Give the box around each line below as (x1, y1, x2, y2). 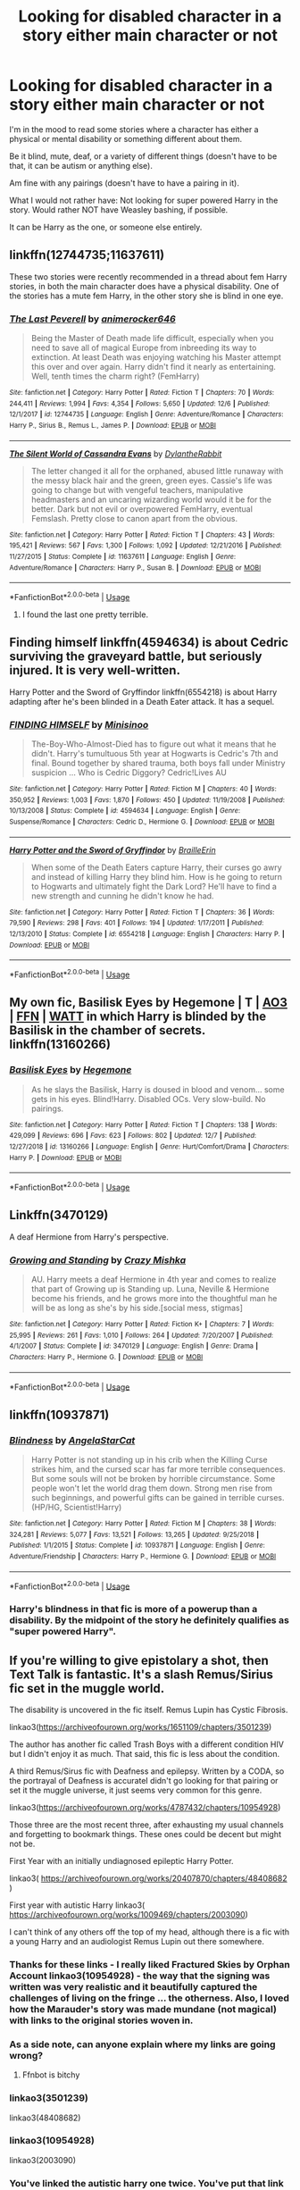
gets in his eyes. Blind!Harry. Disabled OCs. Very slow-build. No (30, 1093, 266, 1104)
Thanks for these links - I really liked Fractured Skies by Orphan (9, 1958, 290, 1970)
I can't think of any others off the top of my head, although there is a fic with (9, 1927, 290, 1937)
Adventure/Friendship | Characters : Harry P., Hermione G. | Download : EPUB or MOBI (9, 1551, 277, 1560)
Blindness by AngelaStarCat (9, 1434, 136, 1446)
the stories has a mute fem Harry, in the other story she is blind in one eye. (9, 290, 284, 301)
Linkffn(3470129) (9, 1208, 109, 1223)
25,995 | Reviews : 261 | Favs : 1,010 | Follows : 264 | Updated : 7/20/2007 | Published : (9, 1331, 274, 1340)
